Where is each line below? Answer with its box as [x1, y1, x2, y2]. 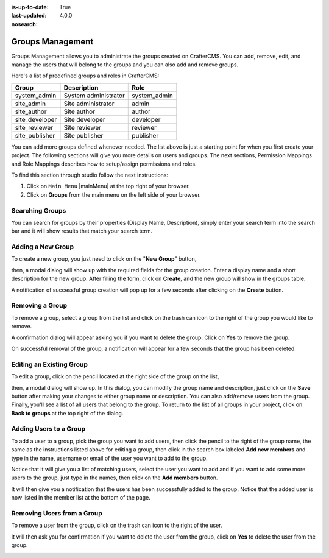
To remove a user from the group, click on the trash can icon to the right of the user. [11, 521, 222, 529]
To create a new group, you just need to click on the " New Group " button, [11, 255, 197, 263]
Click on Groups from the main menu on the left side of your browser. [26, 191, 201, 198]
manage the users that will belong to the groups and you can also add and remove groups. [11, 61, 239, 68]
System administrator [63, 91, 125, 100]
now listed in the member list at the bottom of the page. [11, 494, 150, 501]
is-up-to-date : [11, 4, 49, 10]
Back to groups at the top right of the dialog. [11, 409, 124, 417]
